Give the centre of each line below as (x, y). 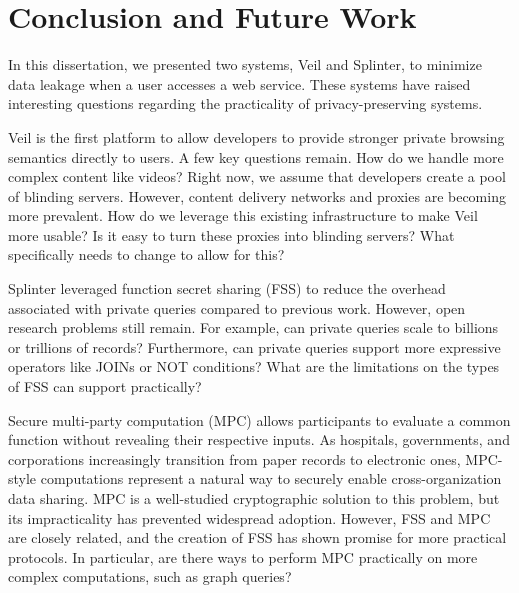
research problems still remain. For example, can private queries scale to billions (253, 327)
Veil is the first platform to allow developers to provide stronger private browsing (256, 136)
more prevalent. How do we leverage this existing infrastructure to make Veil (243, 215)
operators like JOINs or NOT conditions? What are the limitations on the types (254, 366)
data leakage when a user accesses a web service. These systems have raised (239, 83)
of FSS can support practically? (105, 386)
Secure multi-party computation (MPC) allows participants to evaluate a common (259, 419)
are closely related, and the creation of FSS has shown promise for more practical (257, 537)
